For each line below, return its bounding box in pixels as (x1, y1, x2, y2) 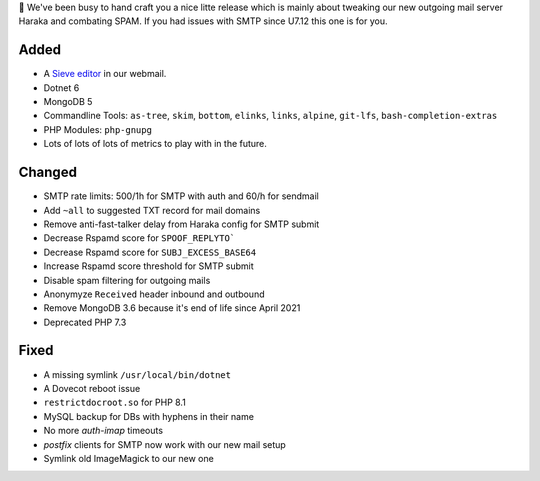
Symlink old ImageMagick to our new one (43, 452, 214, 464)
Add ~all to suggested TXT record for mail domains (43, 204, 261, 216)
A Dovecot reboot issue (43, 382, 141, 394)
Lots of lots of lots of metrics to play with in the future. (43, 138, 267, 150)
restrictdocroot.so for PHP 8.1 (43, 396, 187, 409)
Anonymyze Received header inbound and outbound (43, 288, 265, 300)
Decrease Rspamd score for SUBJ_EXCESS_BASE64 (43, 246, 257, 258)
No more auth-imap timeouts (43, 425, 164, 437)
